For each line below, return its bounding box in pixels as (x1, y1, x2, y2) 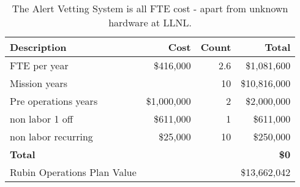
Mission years (10, 76, 68, 90)
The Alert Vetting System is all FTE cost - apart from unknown (12, 1, 288, 15)
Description (10, 40, 67, 54)
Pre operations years (10, 94, 98, 108)
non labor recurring (10, 129, 93, 143)
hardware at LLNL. (108, 15, 192, 29)
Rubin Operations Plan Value (10, 165, 137, 179)
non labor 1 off (10, 112, 73, 126)
